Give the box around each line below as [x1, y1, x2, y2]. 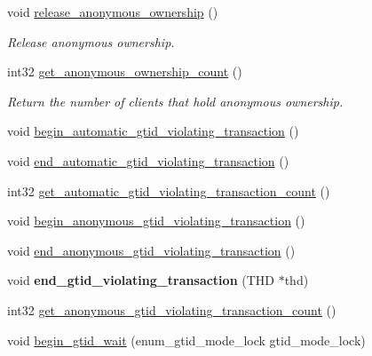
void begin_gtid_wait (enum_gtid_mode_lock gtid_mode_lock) [7, 330, 366, 349]
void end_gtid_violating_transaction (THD [7, 271, 275, 289]
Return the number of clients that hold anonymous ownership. [7, 91, 344, 110]
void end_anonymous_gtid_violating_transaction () [7, 241, 296, 259]
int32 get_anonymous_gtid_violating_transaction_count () [7, 300, 336, 319]
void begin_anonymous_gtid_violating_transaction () [7, 211, 305, 230]
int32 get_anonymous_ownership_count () [7, 62, 242, 81]
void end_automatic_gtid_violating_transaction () [7, 151, 289, 170]
